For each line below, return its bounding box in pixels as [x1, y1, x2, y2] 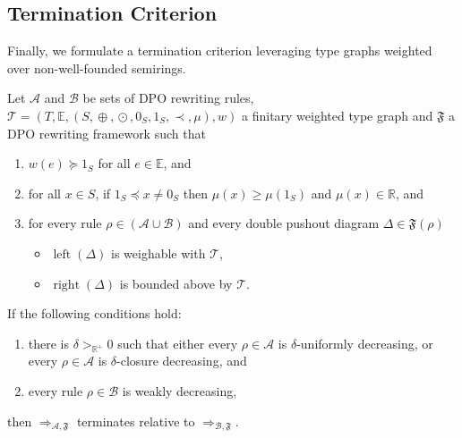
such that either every [117, 333, 238, 352]
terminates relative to [76, 411, 195, 430]
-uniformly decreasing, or [296, 333, 433, 352]
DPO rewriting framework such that [7, 123, 206, 142]
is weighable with [110, 243, 206, 262]
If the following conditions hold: [7, 304, 182, 323]
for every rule [28, 214, 102, 232]
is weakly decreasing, [122, 382, 237, 400]
